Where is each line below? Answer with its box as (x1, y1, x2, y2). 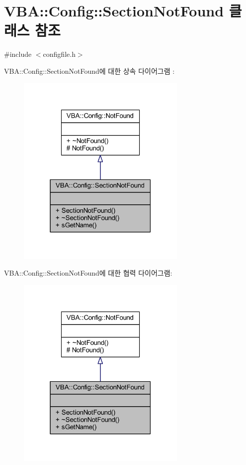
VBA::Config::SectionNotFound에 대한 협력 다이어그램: (4, 268, 172, 278)
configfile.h (43, 49, 76, 59)
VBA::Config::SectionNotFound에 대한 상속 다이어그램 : (4, 65, 175, 76)
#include (4, 49, 32, 59)
